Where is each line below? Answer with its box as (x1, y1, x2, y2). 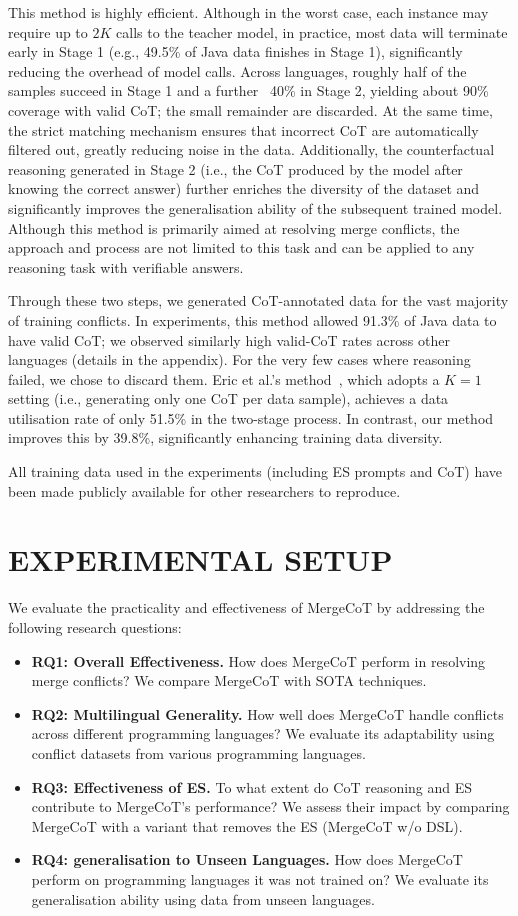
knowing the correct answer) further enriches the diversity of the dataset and (8, 178, 480, 199)
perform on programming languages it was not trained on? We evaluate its (31, 868, 489, 889)
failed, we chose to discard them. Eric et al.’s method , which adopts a (8, 368, 440, 389)
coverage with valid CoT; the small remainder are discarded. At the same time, (8, 99, 493, 120)
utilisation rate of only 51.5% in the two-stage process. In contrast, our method (8, 407, 494, 428)
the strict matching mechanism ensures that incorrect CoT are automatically (8, 119, 479, 140)
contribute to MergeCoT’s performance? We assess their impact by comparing (31, 796, 510, 817)
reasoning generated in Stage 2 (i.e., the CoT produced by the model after (8, 158, 463, 179)
